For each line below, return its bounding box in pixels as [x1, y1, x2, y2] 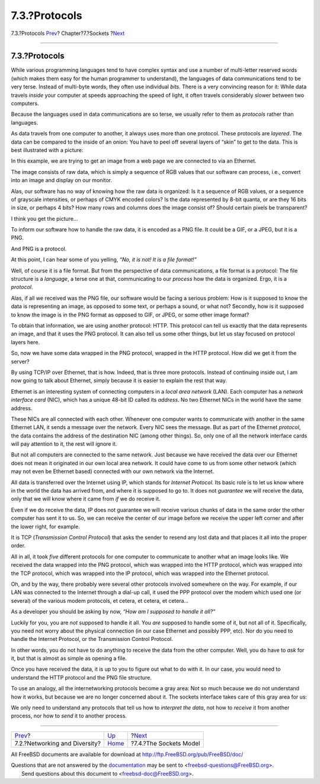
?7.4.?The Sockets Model [130, 739, 200, 747]
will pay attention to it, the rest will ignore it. [11, 440, 117, 447]
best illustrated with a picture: [11, 146, 84, 154]
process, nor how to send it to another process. [11, 712, 127, 719]
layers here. [11, 338, 40, 345]
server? [11, 358, 30, 365]
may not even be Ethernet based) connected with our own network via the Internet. [11, 468, 215, 475]
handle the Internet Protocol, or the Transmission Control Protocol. [11, 636, 173, 643]
